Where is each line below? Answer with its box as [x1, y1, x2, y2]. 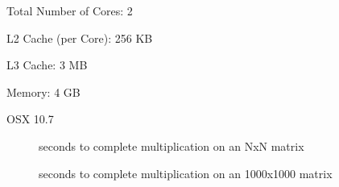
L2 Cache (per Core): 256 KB [6, 29, 153, 46]
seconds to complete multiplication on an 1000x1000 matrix [39, 164, 333, 181]
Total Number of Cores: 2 [6, 2, 133, 19]
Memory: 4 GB [6, 83, 81, 100]
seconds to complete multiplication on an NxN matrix [39, 137, 304, 154]
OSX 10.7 [6, 110, 54, 127]
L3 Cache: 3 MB [6, 56, 88, 73]
